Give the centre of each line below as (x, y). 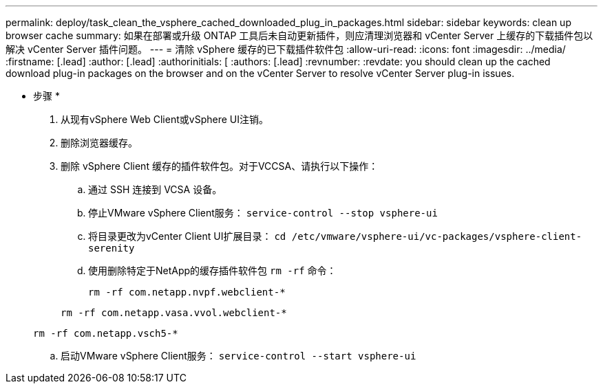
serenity (112, 248)
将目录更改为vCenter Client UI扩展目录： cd (187, 236)
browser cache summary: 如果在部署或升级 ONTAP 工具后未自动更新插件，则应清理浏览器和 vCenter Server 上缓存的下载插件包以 (299, 35)
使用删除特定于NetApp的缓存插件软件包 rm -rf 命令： (212, 270)
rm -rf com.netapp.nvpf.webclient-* (187, 292)
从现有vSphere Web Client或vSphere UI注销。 (165, 119)
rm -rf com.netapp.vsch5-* (106, 333)
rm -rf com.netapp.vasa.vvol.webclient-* (174, 313)
